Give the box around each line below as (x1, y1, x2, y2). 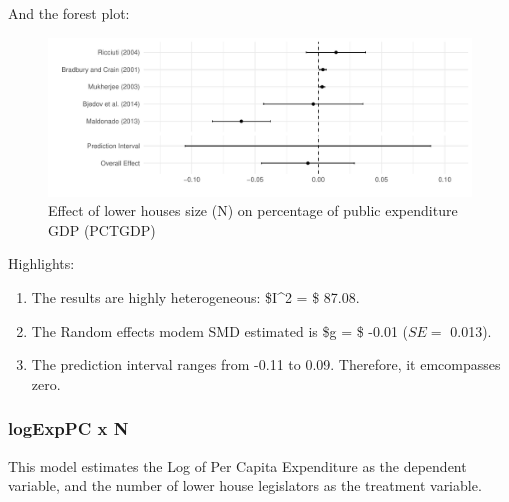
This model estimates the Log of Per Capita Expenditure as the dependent (8, 455, 467, 476)
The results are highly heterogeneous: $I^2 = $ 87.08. (31, 286, 360, 307)
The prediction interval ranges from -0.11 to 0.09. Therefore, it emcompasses (31, 354, 501, 375)
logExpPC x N (8, 416, 129, 441)
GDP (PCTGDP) (48, 219, 156, 240)
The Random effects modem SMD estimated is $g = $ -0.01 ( (31, 320, 409, 341)
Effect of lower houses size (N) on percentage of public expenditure (48, 200, 458, 221)
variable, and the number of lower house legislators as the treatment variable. (8, 475, 482, 496)
